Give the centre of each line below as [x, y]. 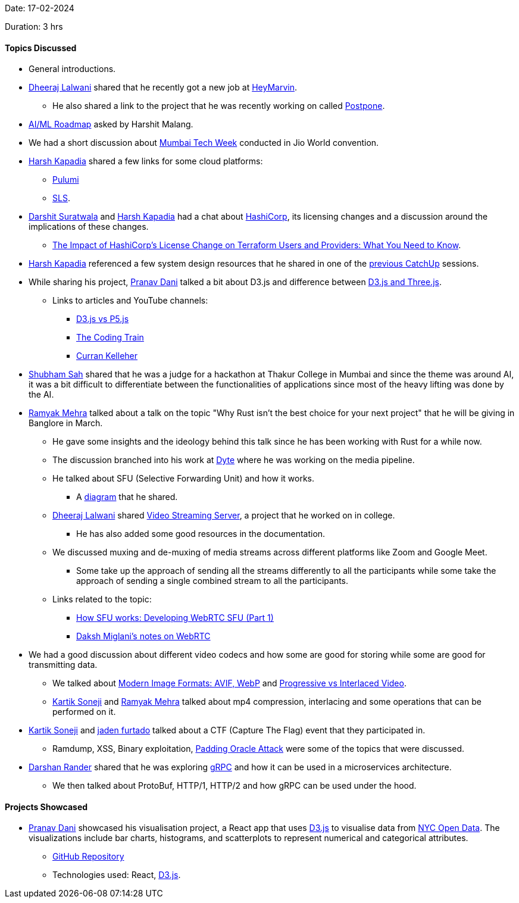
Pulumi [66, 180]
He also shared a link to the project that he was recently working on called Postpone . [219, 106]
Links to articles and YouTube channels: [130, 301]
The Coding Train [110, 338]
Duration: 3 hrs [34, 26]
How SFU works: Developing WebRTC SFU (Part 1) [175, 618]
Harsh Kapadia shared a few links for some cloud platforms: [146, 161]
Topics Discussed [41, 48]
